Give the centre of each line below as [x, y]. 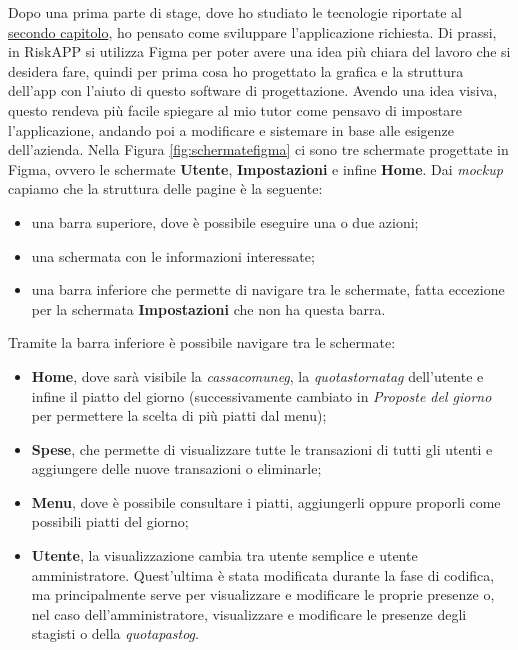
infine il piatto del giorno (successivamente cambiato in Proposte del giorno [261, 395]
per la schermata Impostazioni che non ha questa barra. [208, 308]
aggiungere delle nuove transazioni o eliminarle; [176, 468]
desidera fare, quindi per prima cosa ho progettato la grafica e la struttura [236, 70]
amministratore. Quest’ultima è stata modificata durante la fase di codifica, [263, 574]
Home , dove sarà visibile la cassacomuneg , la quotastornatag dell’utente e [257, 375]
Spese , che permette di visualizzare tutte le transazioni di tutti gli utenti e [262, 448]
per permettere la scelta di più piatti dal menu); [179, 415]
